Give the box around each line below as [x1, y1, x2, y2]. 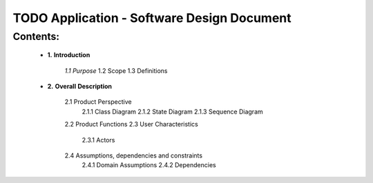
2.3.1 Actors [82, 136, 115, 144]
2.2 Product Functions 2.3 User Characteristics [64, 120, 198, 129]
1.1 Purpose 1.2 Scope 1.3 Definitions [64, 66, 168, 75]
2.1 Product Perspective [64, 98, 132, 106]
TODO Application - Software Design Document [12, 10, 291, 25]
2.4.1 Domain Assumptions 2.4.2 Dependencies [82, 161, 217, 169]
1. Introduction [47, 51, 90, 59]
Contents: [12, 30, 60, 43]
